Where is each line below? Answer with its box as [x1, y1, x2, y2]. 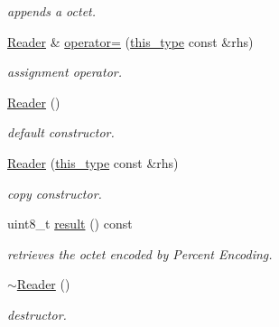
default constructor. [7, 123, 115, 142]
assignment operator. [7, 62, 123, 81]
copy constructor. [7, 183, 102, 202]
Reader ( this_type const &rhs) [7, 153, 179, 172]
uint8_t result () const [7, 214, 133, 233]
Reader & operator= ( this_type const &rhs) [7, 32, 254, 51]
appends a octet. [7, 2, 97, 20]
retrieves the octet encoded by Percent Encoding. [7, 244, 273, 263]
